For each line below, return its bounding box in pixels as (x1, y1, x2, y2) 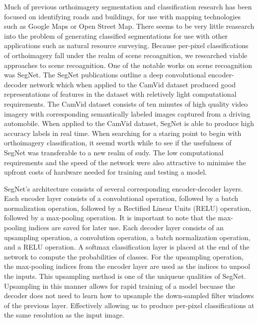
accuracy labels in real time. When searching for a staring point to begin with (4, 128, 242, 138)
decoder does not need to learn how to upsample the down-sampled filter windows (4, 290, 254, 301)
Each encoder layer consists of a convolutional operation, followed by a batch (4, 193, 239, 203)
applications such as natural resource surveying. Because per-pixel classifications (4, 40, 249, 51)
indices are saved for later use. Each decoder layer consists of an (28, 222, 224, 233)
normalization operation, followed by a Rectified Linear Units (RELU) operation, (4, 202, 252, 213)
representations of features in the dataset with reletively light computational (4, 89, 237, 99)
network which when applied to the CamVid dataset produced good (29, 79, 236, 89)
